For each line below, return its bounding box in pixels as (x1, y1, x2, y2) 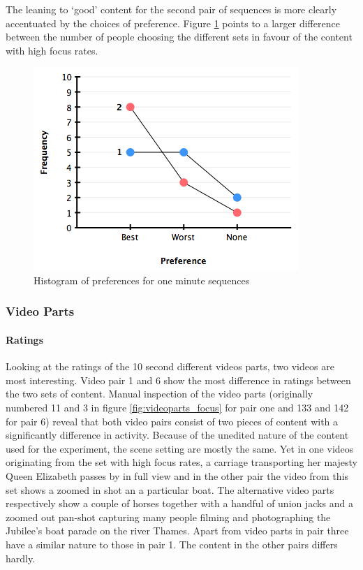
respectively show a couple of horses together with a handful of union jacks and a (6, 496, 353, 511)
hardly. (6, 550, 36, 565)
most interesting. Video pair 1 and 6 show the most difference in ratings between (6, 372, 351, 387)
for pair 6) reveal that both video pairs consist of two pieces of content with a (6, 414, 339, 428)
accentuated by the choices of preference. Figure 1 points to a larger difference (6, 15, 340, 30)
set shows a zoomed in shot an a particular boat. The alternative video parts (6, 482, 334, 497)
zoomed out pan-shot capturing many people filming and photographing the (6, 509, 331, 524)
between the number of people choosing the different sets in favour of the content (6, 29, 353, 44)
